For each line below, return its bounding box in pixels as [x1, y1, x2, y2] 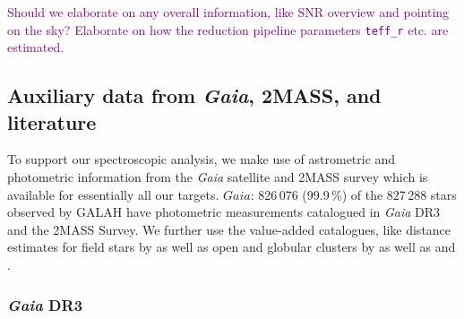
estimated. [7, 38, 64, 56]
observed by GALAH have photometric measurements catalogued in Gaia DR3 [7, 203, 441, 221]
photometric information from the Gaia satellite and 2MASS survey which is [7, 168, 428, 186]
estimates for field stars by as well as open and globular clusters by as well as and [7, 237, 456, 256]
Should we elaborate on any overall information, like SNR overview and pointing [7, 3, 450, 21]
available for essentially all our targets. [7, 185, 219, 203]
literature [7, 108, 97, 135]
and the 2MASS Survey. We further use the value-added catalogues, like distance [7, 220, 451, 238]
